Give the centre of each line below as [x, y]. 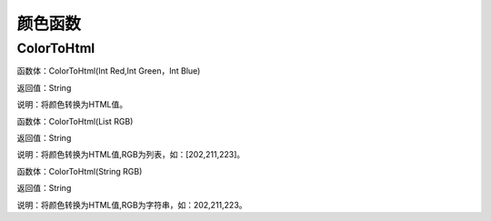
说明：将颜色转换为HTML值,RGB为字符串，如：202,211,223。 [132, 205]
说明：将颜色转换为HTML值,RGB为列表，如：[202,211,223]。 [131, 155]
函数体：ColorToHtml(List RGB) [75, 121]
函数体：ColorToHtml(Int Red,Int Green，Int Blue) [109, 71]
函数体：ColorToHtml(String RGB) [80, 171]
